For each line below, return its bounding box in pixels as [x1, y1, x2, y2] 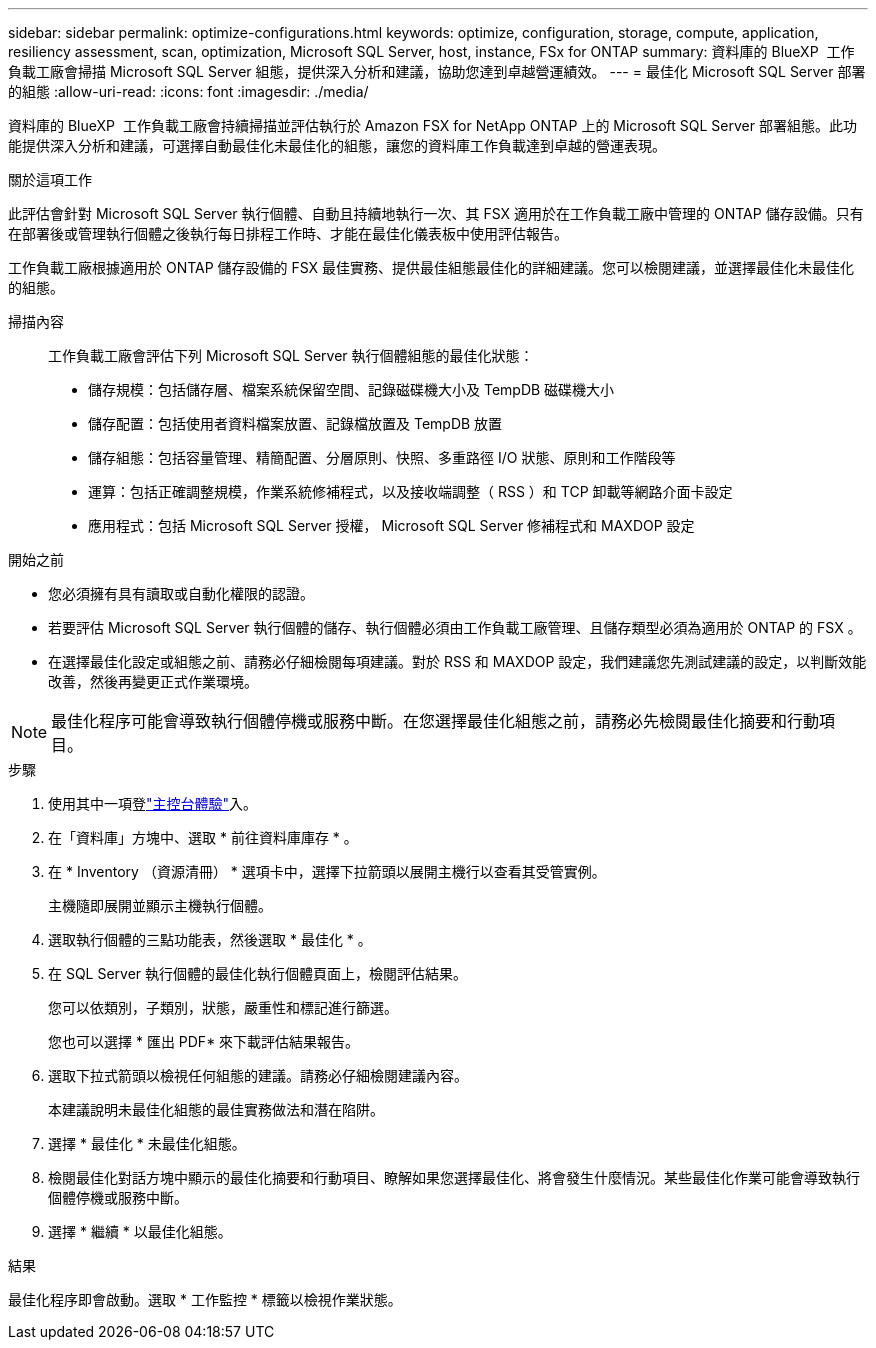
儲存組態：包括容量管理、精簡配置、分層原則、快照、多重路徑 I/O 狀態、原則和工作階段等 [88, 449, 676, 466]
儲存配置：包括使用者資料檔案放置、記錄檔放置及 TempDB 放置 [88, 415, 503, 432]
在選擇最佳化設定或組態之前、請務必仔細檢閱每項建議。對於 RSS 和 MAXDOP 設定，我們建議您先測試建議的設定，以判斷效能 [48, 653, 867, 670]
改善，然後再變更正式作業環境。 [48, 673, 258, 690]
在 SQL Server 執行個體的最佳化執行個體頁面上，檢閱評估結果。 [48, 965, 468, 982]
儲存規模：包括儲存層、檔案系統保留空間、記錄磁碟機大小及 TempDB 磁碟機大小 [88, 381, 615, 398]
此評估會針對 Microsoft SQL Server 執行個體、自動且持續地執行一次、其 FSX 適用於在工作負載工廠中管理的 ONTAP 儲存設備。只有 [8, 205, 864, 222]
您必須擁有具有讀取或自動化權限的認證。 [48, 585, 314, 602]
